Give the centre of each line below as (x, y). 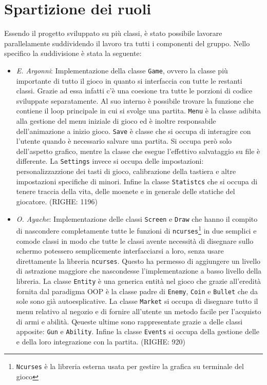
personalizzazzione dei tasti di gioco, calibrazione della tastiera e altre (126, 171)
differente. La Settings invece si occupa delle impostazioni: (110, 161)
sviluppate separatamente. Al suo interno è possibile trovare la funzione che (135, 100)
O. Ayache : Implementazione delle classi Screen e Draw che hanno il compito (137, 218)
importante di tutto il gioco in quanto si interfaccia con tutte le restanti (129, 80)
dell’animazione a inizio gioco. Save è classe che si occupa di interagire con (133, 131)
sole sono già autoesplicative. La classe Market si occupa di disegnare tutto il (137, 301)
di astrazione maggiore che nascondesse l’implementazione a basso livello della (139, 271)
